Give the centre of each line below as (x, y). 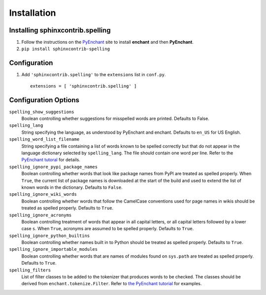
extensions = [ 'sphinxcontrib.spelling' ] (83, 86)
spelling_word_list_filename (44, 139)
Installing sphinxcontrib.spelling (60, 30)
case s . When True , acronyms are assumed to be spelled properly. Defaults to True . (108, 229)
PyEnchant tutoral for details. (51, 160)
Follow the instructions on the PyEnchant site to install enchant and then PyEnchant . (108, 42)
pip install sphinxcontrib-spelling (66, 49)
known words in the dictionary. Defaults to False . (72, 187)
